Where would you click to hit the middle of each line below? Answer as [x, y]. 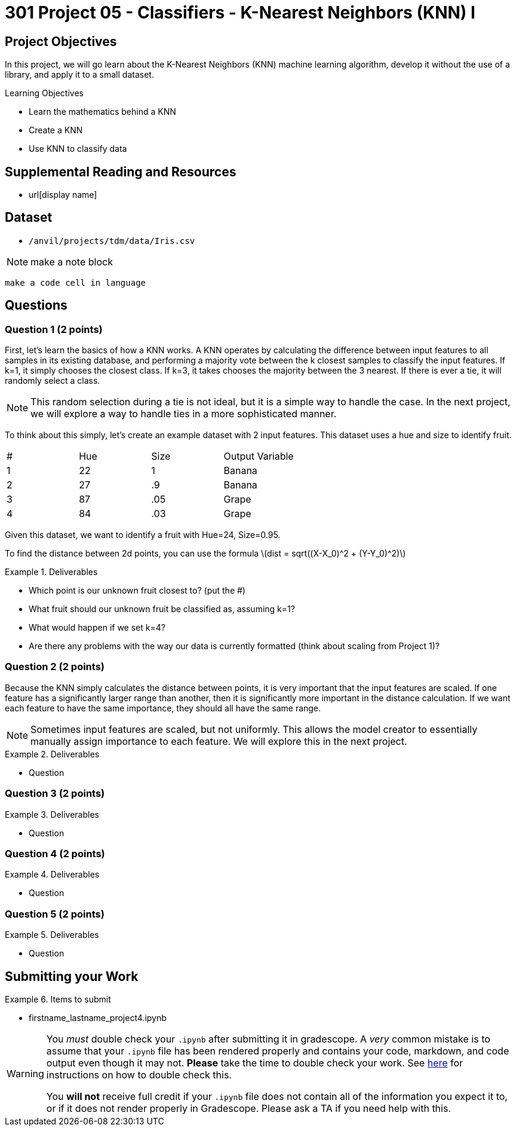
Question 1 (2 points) [54, 329]
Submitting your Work [72, 976]
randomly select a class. [53, 381]
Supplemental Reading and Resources [121, 172]
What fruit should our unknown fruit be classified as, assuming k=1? [162, 609]
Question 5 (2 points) [55, 914]
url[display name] [63, 195]
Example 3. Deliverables [52, 814]
